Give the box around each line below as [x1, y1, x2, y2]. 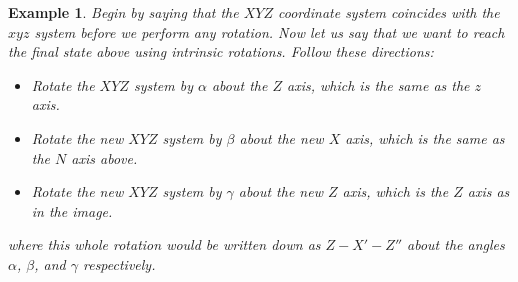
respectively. [82, 253, 156, 274]
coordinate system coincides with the [278, 2, 500, 22]
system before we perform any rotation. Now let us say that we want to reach [34, 21, 505, 42]
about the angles [407, 234, 505, 255]
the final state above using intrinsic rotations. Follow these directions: [8, 41, 434, 62]
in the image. [31, 200, 113, 221]
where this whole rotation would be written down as [8, 234, 321, 255]
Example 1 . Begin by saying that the [8, 2, 239, 22]
